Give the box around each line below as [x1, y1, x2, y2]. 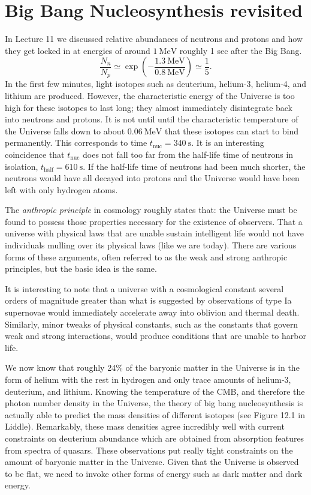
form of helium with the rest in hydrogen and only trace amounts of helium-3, [5, 373, 291, 386]
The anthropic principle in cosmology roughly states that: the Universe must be [5, 203, 297, 216]
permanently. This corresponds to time [5, 136, 147, 149]
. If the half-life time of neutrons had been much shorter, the [83, 160, 306, 172]
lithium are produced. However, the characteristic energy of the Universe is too [5, 89, 295, 101]
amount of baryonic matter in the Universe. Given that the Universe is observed [5, 455, 299, 468]
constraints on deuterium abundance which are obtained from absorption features [5, 431, 304, 444]
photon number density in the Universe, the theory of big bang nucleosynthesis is [5, 397, 303, 409]
